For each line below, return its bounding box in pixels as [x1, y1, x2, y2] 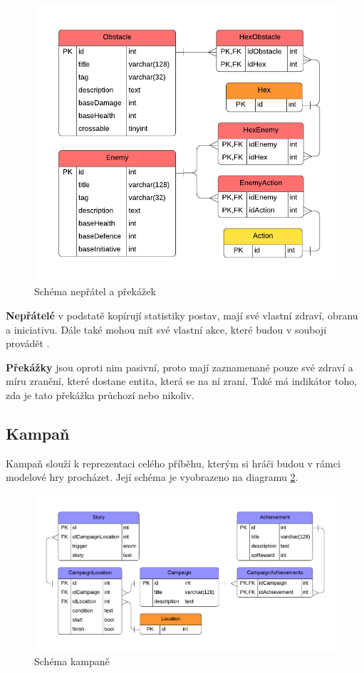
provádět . [6, 336, 50, 351]
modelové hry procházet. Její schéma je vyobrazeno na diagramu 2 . [6, 470, 298, 484]
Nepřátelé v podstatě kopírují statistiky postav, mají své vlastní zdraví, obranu [6, 308, 358, 323]
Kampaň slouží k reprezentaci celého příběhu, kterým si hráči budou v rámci [6, 455, 340, 470]
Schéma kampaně [34, 654, 110, 669]
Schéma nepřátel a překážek [34, 284, 156, 299]
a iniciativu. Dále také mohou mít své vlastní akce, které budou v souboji [6, 322, 327, 336]
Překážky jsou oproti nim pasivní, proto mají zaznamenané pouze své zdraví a [6, 359, 353, 374]
